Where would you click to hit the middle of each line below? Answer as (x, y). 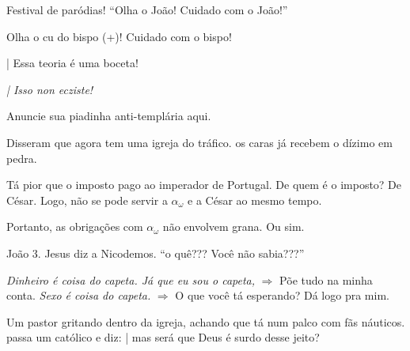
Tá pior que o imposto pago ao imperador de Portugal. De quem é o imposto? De (204, 185)
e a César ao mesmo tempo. (255, 200)
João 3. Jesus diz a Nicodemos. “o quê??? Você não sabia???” (156, 253)
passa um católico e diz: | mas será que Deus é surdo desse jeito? (163, 337)
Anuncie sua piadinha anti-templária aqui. (109, 116)
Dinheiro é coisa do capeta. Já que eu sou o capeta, (131, 279)
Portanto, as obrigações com (75, 226)
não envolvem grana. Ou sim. (233, 226)
